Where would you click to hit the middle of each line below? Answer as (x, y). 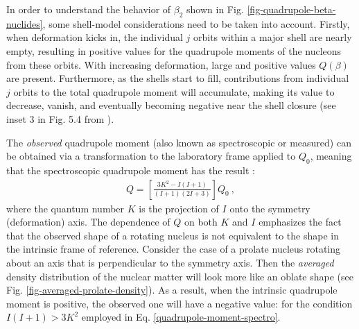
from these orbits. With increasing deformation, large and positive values (161, 64)
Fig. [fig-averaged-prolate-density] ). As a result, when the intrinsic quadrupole (172, 290)
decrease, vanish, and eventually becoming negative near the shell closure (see (171, 105)
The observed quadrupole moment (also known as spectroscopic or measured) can (179, 142)
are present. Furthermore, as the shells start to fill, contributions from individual (178, 78)
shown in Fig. (215, 9)
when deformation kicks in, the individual (95, 37)
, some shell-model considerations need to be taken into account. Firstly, (196, 23)
